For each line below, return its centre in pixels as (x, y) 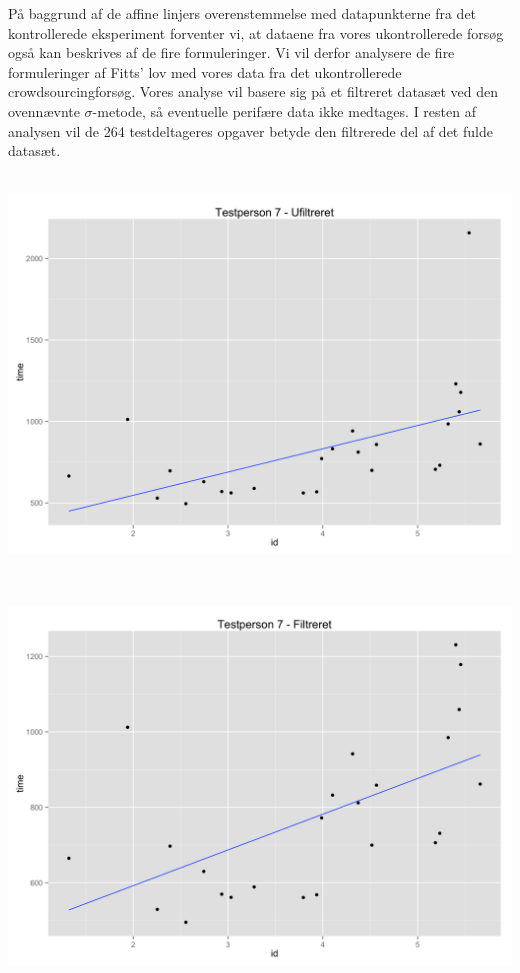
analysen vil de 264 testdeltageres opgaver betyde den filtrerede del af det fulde (250, 130)
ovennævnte (44, 110)
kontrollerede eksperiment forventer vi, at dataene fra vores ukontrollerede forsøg (256, 32)
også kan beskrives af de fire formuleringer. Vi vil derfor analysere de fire (231, 52)
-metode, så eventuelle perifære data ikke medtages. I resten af (284, 110)
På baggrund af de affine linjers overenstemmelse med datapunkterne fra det (242, 13)
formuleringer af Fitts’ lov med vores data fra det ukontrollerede (205, 71)
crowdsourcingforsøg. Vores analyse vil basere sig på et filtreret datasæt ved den (253, 91)
